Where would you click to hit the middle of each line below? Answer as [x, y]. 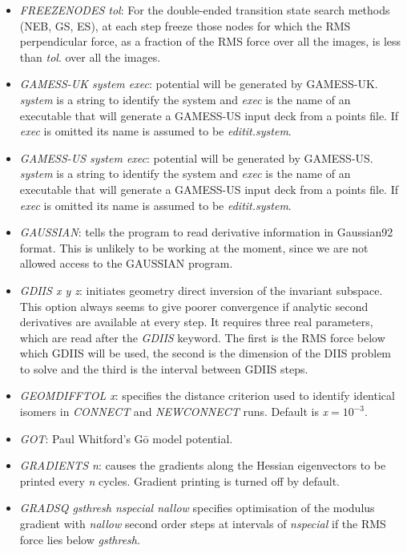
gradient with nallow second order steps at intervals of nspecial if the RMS [203, 524]
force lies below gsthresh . [80, 539]
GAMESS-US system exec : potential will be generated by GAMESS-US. [196, 157]
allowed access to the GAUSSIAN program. [126, 263]
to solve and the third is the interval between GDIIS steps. [164, 368]
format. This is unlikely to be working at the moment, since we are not [194, 247]
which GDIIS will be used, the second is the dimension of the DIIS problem [206, 353]
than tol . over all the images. [90, 57]
